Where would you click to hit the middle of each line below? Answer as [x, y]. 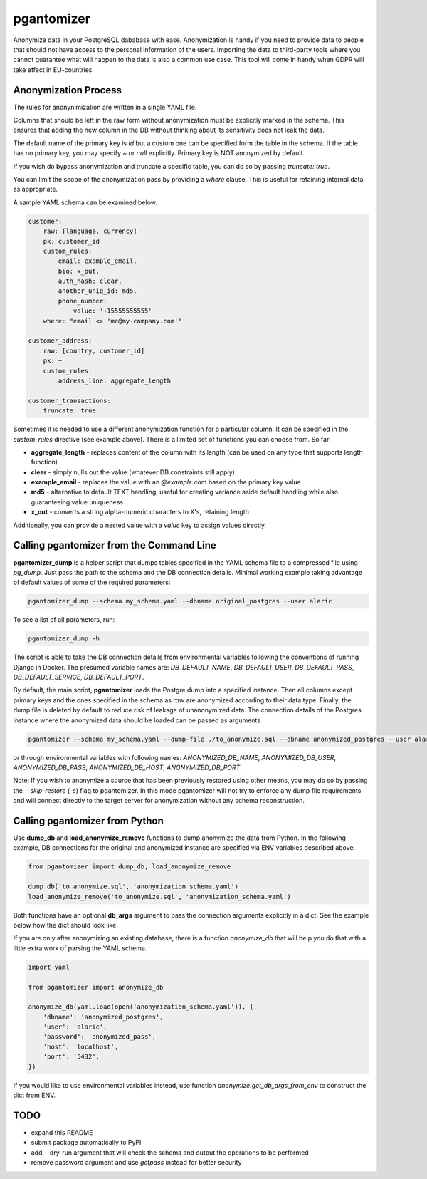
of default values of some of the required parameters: [92, 582]
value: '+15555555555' [112, 311]
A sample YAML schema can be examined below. [85, 202]
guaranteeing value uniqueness [77, 502]
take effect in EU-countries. [54, 69]
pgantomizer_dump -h [64, 639]
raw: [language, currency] [90, 231]
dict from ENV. [35, 1095]
